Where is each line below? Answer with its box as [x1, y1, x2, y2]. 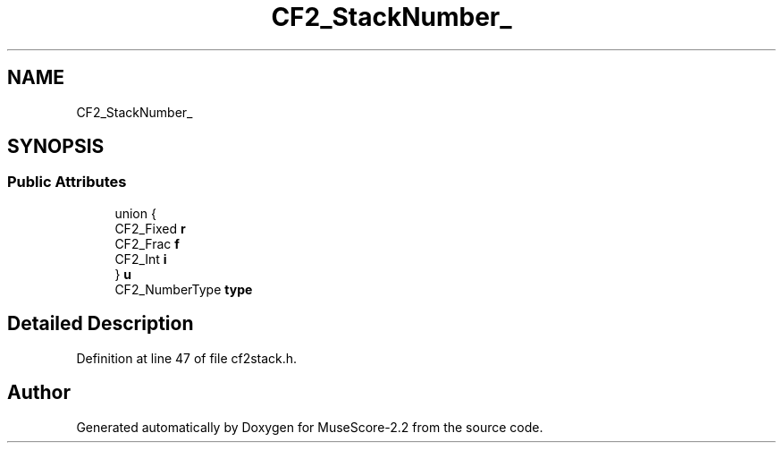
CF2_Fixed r [114, 220, 186, 236]
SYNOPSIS [7, 135, 105, 158]
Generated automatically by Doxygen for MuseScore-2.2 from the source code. [76, 419, 543, 435]
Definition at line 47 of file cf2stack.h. [76, 350, 298, 366]
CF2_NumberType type [114, 281, 253, 297]
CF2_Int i [114, 250, 167, 267]
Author [7, 381, 71, 404]
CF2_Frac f [114, 235, 180, 251]
